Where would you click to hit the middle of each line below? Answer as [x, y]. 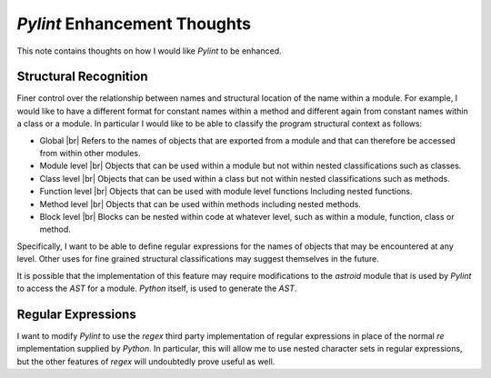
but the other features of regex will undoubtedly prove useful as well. [146, 361]
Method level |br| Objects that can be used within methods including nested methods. [200, 204]
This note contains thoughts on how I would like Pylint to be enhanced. [149, 51]
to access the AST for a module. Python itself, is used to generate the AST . [157, 288]
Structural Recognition [82, 77]
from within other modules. [90, 154]
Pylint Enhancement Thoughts [134, 24]
